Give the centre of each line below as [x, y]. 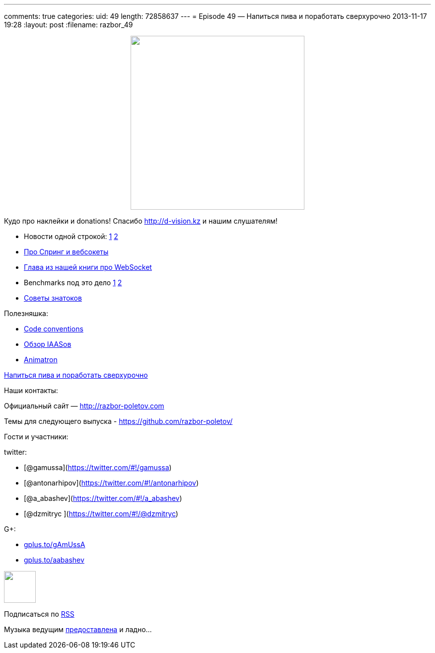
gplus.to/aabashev [54, 560]
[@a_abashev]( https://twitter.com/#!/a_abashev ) [103, 498]
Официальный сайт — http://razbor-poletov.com [84, 406]
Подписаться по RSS [39, 614]
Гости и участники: [36, 437]
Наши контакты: [31, 390]
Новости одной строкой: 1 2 [71, 236]
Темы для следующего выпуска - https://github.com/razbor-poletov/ [118, 421]
